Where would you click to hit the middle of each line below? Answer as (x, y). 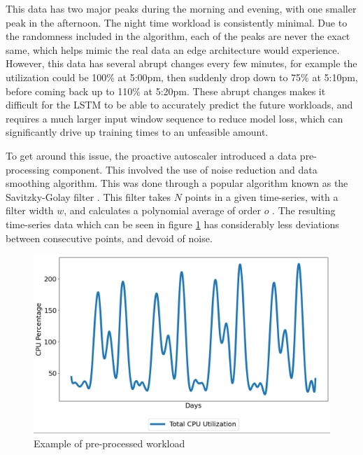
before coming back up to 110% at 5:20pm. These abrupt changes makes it (166, 91)
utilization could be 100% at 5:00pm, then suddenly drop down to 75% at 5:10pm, (182, 77)
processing (28, 169)
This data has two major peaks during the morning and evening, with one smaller (181, 8)
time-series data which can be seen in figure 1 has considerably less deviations (172, 224)
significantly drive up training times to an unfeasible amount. (137, 132)
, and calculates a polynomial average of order (162, 210)
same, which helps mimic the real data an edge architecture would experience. (173, 49)
